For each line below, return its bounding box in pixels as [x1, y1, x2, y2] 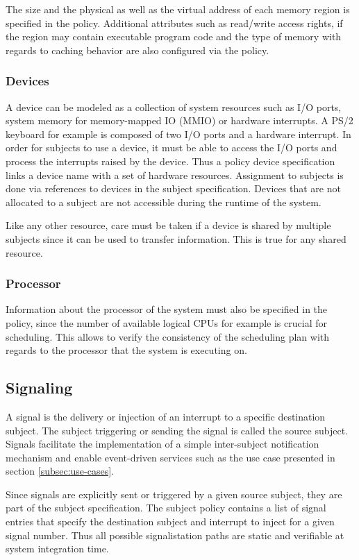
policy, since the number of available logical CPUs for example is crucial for [6, 315, 327, 330]
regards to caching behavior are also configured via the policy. [6, 42, 269, 57]
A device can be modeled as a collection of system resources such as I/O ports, [6, 99, 342, 114]
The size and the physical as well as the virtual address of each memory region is [6, 2, 350, 16]
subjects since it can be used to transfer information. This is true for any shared [6, 231, 347, 246]
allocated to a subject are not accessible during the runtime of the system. [6, 194, 322, 209]
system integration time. [6, 541, 109, 556]
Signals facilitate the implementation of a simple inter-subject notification [6, 436, 319, 451]
